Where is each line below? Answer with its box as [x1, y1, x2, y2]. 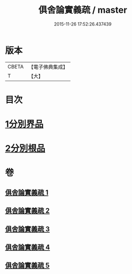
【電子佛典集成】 [28, 63, 68, 70]
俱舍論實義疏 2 [5, 207, 50, 215]
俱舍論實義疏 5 [5, 261, 50, 270]
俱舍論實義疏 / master [38, 4, 127, 16]
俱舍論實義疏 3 [5, 225, 50, 233]
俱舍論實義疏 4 [5, 243, 50, 251]
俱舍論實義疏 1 [5, 188, 49, 197]
